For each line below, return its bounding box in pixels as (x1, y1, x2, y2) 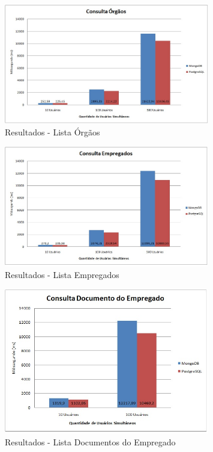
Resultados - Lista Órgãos (5, 126, 100, 138)
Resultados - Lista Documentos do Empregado (5, 435, 176, 448)
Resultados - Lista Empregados (5, 268, 119, 281)
